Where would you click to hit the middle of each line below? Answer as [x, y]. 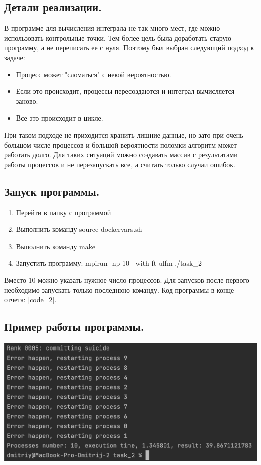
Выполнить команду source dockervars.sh [79, 229]
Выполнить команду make [55, 246]
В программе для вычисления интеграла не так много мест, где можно [112, 28]
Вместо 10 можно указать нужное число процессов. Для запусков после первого [127, 279]
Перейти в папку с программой [63, 212]
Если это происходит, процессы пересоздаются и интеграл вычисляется [125, 91]
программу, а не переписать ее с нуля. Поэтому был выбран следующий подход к [129, 47]
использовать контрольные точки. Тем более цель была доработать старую [118, 37]
